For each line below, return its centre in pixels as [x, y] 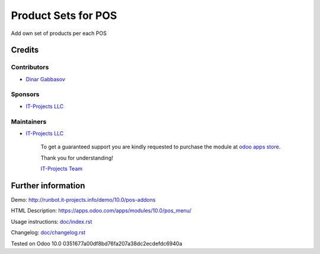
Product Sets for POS [64, 15]
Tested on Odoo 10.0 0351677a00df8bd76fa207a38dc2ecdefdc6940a [97, 243]
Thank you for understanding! [77, 158]
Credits [25, 50]
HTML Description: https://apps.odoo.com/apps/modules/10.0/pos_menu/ [101, 211]
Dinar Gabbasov [45, 79]
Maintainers [29, 122]
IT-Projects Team [62, 169]
